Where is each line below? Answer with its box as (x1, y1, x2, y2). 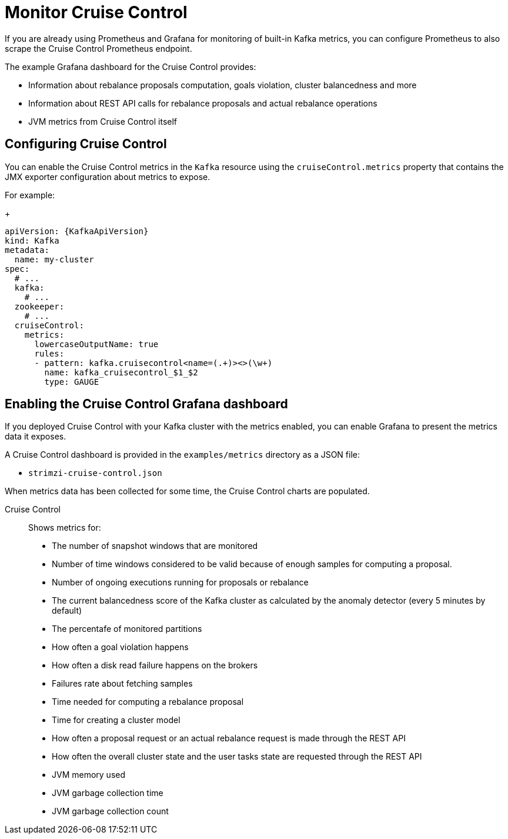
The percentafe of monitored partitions (52, 624, 202, 634)
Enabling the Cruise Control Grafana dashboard (5, 397, 288, 412)
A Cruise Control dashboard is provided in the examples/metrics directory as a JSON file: (5, 450, 360, 460)
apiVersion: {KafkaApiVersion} (5, 226, 149, 236)
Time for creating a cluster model (52, 715, 181, 725)
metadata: (5, 245, 49, 255)
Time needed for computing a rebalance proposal (52, 697, 244, 707)
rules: (34, 348, 65, 358)
